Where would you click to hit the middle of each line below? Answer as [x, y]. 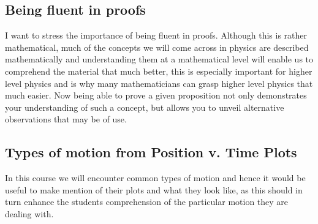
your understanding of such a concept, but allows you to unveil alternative [145, 107]
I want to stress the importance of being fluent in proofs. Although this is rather [156, 35]
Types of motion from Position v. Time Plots [151, 152]
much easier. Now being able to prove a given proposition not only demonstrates [156, 95]
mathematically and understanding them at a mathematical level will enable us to [159, 59]
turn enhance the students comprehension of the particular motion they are [147, 202]
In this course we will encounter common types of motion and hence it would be [155, 178]
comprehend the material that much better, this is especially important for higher [159, 71]
